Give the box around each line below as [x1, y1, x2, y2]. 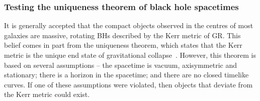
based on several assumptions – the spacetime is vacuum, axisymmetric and [4, 59, 237, 70]
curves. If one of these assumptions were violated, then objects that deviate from [4, 79, 253, 89]
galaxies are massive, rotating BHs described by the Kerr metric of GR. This [4, 30, 241, 40]
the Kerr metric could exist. [4, 89, 90, 99]
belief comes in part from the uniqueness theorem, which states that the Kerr [4, 40, 242, 50]
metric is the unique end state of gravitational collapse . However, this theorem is [4, 50, 256, 60]
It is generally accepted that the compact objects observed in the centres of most [4, 20, 253, 31]
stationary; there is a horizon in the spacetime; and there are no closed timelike [4, 69, 249, 80]
